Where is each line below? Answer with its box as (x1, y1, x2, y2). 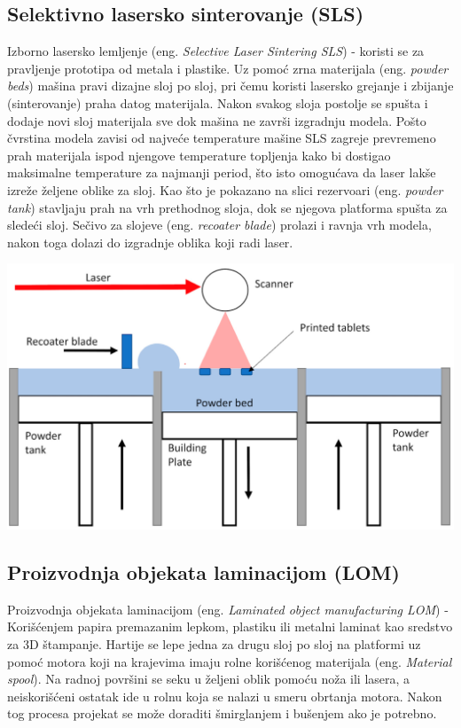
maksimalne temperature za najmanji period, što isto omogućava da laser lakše (7, 163, 436, 182)
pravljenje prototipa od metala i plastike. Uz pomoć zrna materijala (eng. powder (7, 59, 449, 77)
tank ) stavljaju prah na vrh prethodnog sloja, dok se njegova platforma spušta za (7, 198, 448, 216)
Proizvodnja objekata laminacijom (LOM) (7, 559, 400, 586)
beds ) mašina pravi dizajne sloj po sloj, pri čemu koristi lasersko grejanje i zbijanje (7, 76, 454, 95)
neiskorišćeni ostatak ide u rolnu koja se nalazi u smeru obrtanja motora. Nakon (7, 686, 442, 705)
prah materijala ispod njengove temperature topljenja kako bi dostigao (7, 145, 391, 164)
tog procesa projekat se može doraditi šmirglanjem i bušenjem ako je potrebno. (7, 704, 437, 723)
